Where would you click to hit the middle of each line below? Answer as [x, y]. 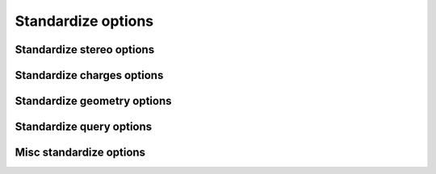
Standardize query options [84, 127]
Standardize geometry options [94, 101]
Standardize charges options [89, 75]
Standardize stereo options [85, 50]
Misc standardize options [80, 153]
